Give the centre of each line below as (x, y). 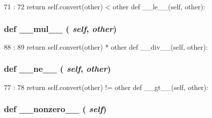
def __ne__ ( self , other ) (58, 69)
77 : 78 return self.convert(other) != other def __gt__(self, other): (106, 87)
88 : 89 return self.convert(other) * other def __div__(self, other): (106, 46)
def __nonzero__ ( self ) (55, 109)
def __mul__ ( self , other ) (61, 28)
